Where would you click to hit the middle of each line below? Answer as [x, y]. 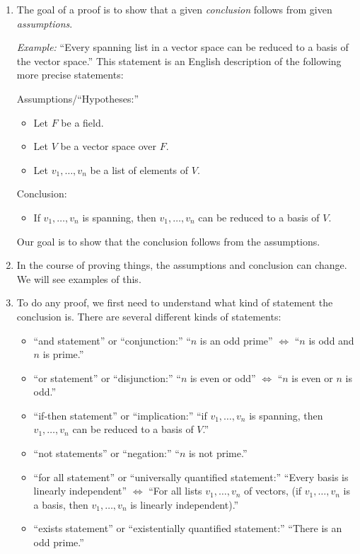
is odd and [331, 340]
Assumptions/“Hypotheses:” [78, 98]
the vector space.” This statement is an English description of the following [179, 60]
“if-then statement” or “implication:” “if [120, 415]
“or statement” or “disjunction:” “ [107, 377]
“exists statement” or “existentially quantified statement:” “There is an [188, 528]
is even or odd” [223, 377]
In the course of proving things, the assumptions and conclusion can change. [182, 265]
